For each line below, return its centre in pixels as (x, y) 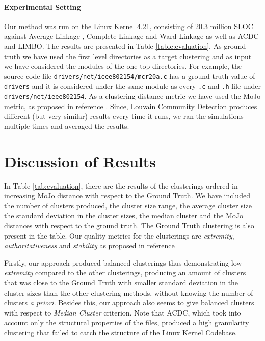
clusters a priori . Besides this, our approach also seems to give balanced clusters (129, 303)
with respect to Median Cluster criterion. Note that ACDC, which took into (123, 312)
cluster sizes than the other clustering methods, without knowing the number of (129, 292)
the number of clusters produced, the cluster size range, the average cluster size (128, 205)
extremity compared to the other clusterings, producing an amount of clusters (125, 272)
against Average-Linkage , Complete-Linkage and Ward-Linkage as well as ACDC (131, 36)
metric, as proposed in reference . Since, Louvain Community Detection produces (131, 106)
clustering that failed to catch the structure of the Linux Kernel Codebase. (121, 332)
